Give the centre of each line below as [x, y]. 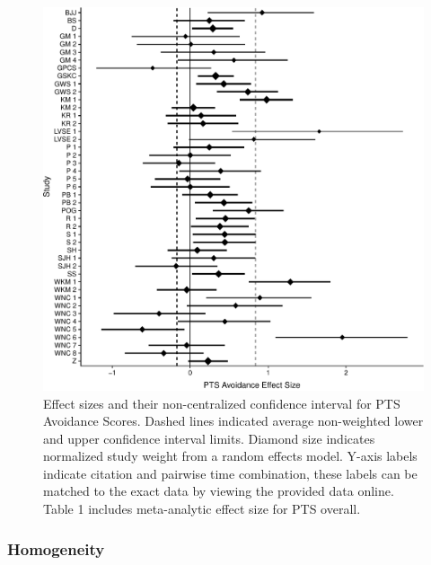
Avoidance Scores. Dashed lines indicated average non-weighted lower [233, 421]
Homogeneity [56, 548]
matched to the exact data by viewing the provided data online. [219, 491]
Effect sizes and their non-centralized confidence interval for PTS [222, 403]
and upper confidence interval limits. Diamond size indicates [209, 438]
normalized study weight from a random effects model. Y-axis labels [230, 456]
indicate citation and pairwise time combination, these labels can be [230, 473]
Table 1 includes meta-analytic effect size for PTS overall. [202, 509]
